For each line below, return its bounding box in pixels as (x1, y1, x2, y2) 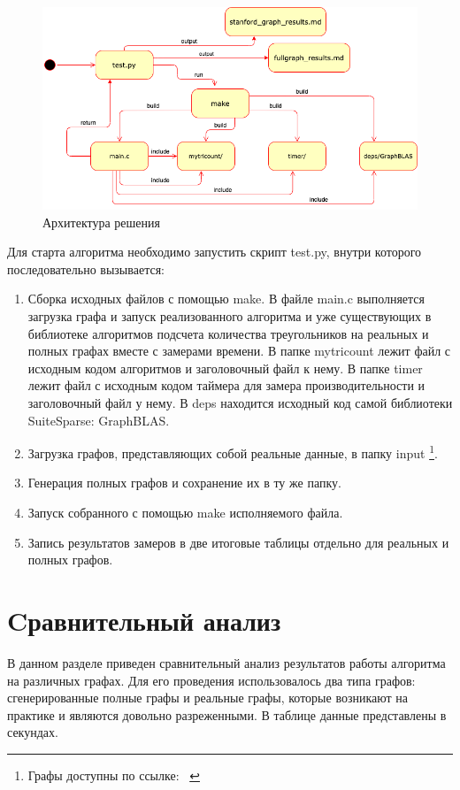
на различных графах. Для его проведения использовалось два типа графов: (7, 671, 416, 689)
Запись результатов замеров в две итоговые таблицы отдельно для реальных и (27, 533, 449, 551)
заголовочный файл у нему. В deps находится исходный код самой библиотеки (27, 394, 453, 412)
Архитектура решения (42, 212, 160, 231)
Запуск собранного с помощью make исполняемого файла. (27, 503, 343, 522)
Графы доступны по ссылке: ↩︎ (27, 765, 200, 784)
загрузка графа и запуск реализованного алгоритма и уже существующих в (27, 307, 432, 326)
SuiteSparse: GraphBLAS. (27, 410, 170, 429)
